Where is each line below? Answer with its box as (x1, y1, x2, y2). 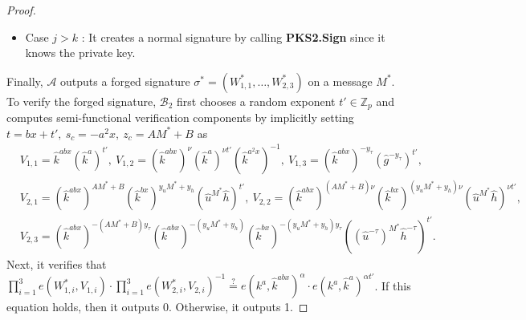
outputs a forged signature (60, 72, 190, 89)
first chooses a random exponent (177, 92, 336, 109)
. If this (374, 277, 411, 294)
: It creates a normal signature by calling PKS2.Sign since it (81, 28, 385, 45)
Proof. (6, 2, 36, 18)
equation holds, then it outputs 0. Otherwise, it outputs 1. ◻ (6, 298, 308, 315)
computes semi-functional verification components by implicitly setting (6, 109, 354, 126)
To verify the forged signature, (6, 92, 157, 109)
